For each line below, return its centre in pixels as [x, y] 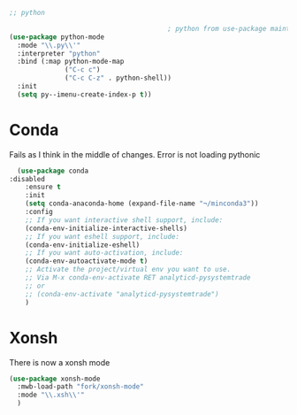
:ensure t [43, 187]
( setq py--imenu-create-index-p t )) [84, 94]
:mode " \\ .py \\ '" [49, 45]
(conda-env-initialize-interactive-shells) [107, 228]
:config [39, 212]
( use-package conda [53, 171]
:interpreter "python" [59, 53]
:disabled [27, 179]
